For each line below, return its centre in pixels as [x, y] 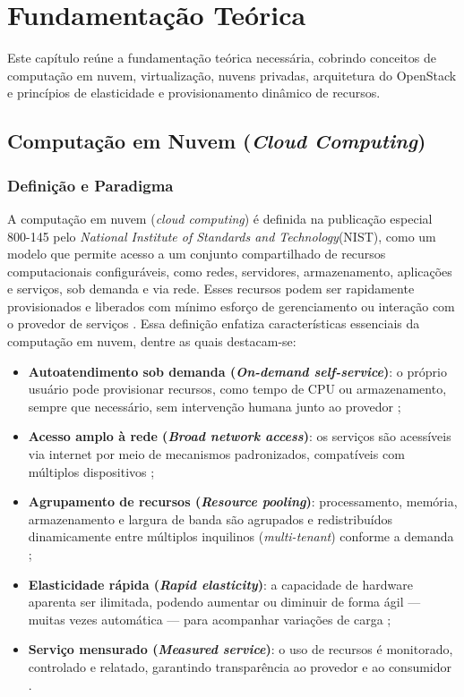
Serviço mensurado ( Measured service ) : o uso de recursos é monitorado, [241, 649]
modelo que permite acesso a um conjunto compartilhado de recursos [197, 254]
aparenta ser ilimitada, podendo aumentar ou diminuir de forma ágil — [224, 602]
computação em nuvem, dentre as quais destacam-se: [152, 341]
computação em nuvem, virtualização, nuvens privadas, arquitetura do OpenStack [232, 75]
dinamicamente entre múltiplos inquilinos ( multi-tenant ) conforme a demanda [241, 536]
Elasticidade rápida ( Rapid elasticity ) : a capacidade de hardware [220, 584]
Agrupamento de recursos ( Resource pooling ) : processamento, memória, [243, 501]
